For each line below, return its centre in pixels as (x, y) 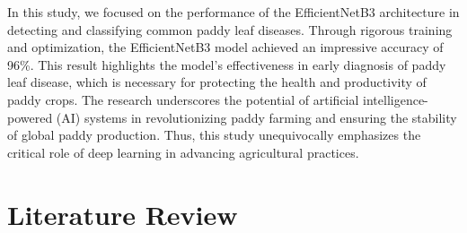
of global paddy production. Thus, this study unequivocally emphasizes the (214, 135)
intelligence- (396, 99)
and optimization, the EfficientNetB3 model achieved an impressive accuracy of (225, 47)
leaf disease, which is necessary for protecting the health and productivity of (217, 82)
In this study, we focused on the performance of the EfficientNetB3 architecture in (233, 12)
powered (30, 117)
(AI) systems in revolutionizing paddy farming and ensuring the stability (256, 117)
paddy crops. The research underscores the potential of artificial (183, 99)
